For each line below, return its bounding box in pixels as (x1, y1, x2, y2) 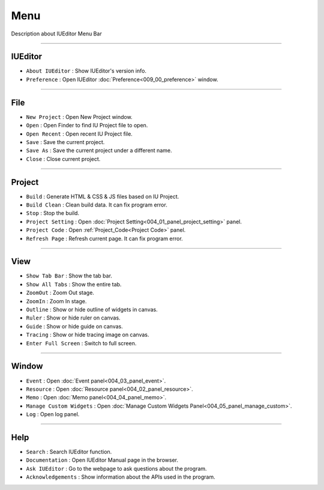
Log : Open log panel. (26, 411, 80, 418)
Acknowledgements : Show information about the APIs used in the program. (26, 473, 215, 480)
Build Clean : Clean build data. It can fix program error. (26, 201, 167, 208)
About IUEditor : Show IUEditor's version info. (26, 67, 147, 74)
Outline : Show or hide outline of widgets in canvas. (26, 306, 158, 313)
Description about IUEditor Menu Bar (11, 30, 102, 37)
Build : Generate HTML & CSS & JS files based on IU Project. (26, 193, 179, 200)
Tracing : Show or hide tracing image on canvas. (26, 331, 149, 339)
